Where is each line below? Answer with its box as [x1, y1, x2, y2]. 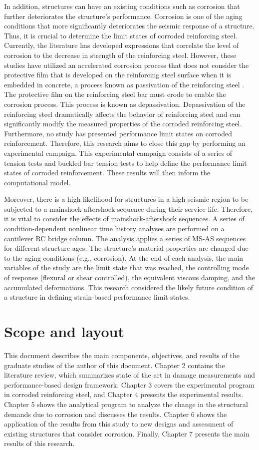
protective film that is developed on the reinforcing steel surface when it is [4, 69, 232, 80]
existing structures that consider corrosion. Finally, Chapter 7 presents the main [4, 428, 250, 439]
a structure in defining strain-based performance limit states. [4, 292, 190, 302]
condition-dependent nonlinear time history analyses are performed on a [4, 223, 225, 234]
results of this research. [4, 438, 75, 449]
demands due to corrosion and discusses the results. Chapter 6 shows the [4, 409, 227, 419]
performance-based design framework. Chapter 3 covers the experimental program [4, 379, 255, 390]
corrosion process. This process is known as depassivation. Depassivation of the [4, 98, 246, 109]
